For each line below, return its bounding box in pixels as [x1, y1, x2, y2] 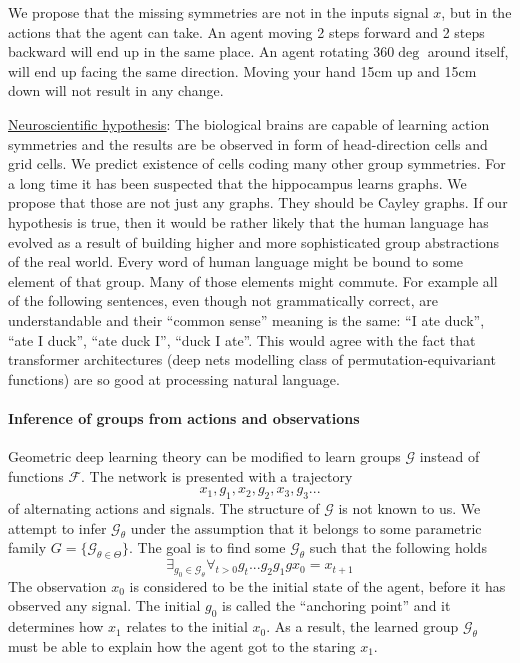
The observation [8, 575, 107, 596]
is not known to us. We [338, 498, 481, 519]
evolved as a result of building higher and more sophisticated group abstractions [8, 231, 500, 252]
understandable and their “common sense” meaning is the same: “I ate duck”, [8, 309, 485, 330]
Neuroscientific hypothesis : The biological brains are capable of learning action [8, 113, 490, 134]
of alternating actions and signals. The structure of [8, 498, 320, 519]
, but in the [441, 2, 512, 22]
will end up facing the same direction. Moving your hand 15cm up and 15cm [8, 60, 477, 81]
